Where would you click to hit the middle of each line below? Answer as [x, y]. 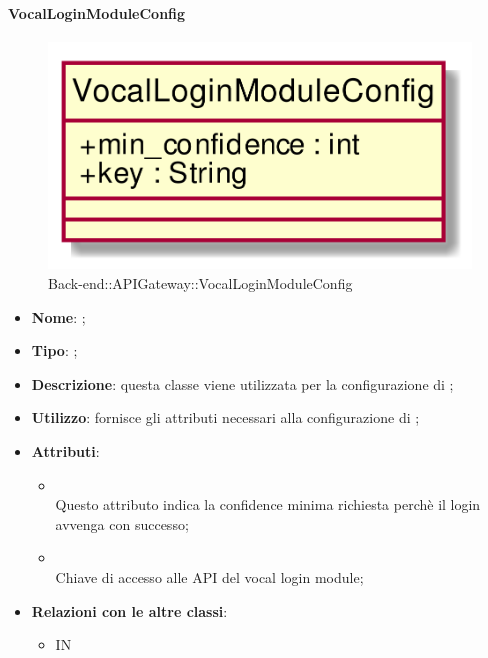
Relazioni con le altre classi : [129, 610]
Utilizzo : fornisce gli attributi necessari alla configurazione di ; [225, 417]
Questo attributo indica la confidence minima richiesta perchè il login [268, 504]
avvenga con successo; [122, 523]
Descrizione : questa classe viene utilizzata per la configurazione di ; [242, 383]
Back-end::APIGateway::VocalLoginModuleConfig [200, 283]
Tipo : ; [54, 350]
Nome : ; [58, 316]
